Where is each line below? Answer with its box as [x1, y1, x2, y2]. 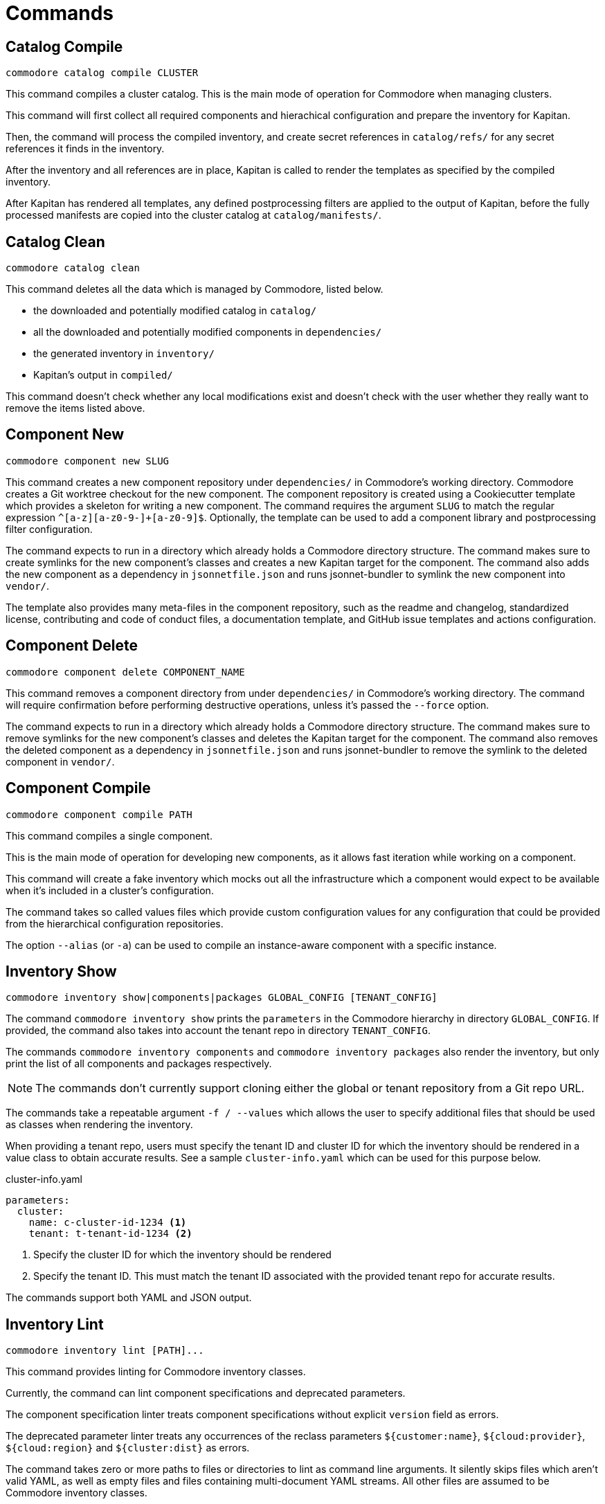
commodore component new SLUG [6, 455, 170, 466]
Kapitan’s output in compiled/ [33, 369, 173, 381]
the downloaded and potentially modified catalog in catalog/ [33, 305, 317, 317]
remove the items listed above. [6, 402, 145, 415]
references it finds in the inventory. [6, 143, 165, 155]
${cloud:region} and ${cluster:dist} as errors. [6, 1442, 250, 1454]
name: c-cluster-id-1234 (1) [28, 1217, 187, 1229]
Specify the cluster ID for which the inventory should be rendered [33, 1249, 332, 1261]
